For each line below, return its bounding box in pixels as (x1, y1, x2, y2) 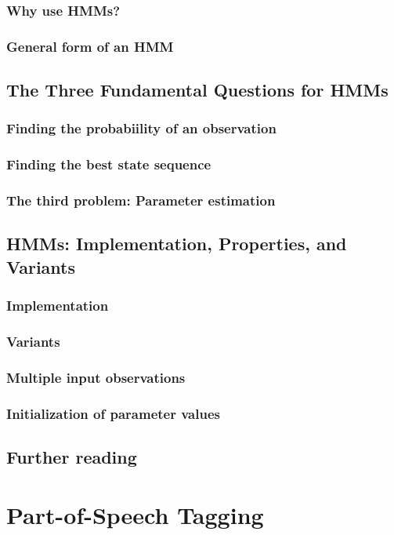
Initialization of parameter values (6, 403, 220, 423)
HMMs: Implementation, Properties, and (6, 231, 347, 256)
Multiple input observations (6, 367, 186, 387)
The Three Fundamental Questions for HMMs (6, 78, 389, 102)
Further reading (6, 444, 137, 468)
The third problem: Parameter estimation (6, 191, 276, 210)
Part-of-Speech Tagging (6, 498, 264, 530)
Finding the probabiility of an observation (6, 118, 277, 138)
